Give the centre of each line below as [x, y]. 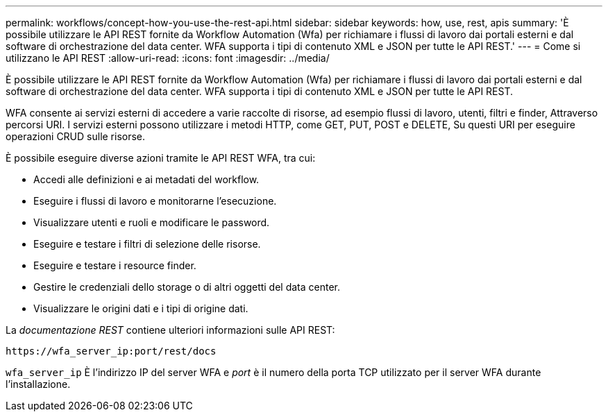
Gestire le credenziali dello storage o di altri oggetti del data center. [187, 287]
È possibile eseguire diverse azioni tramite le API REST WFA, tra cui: [161, 158]
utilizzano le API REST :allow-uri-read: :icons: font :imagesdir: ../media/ [168, 58]
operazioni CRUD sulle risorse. [76, 136]
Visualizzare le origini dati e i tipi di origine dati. [141, 308]
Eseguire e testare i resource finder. [115, 265]
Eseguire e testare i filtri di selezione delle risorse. [147, 244]
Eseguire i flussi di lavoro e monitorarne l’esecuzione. [155, 201]
